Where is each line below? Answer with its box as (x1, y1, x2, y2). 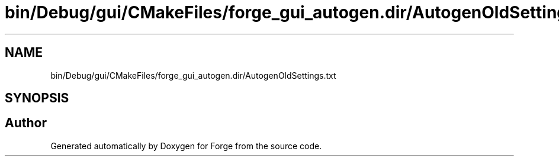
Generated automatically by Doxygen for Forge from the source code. (50, 140, 322, 151)
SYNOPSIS (5, 91, 69, 106)
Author (5, 115, 47, 131)
